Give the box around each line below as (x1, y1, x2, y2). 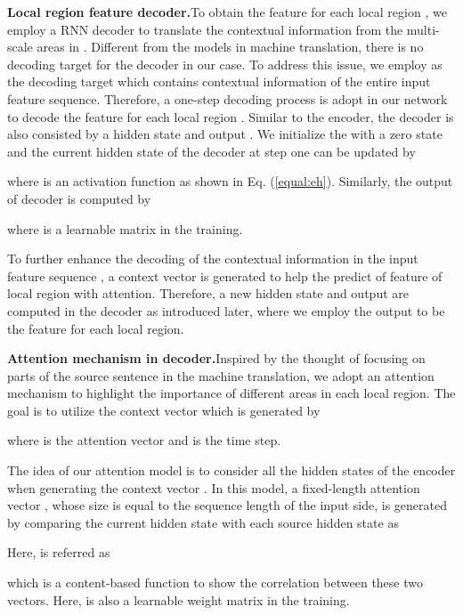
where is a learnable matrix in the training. (7, 219, 243, 238)
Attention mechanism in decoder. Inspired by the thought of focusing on (7, 349, 426, 368)
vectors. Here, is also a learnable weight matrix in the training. (7, 590, 350, 609)
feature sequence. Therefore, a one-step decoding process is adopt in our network (7, 89, 448, 108)
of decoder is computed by (7, 189, 151, 207)
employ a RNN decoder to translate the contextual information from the (7, 20, 403, 38)
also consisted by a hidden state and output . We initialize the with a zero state (7, 125, 443, 143)
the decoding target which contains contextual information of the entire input (7, 72, 431, 91)
